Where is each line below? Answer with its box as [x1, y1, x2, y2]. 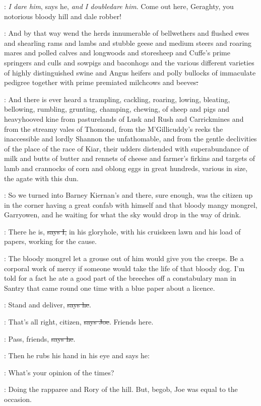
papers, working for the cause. [4, 236, 97, 247]
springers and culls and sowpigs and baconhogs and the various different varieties [4, 57, 254, 67]
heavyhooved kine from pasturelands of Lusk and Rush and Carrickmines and [4, 113, 244, 124]
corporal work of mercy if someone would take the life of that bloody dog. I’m [4, 263, 245, 273]
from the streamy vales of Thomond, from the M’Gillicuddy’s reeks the [4, 123, 223, 134]
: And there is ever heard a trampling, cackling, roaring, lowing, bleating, [4, 94, 230, 104]
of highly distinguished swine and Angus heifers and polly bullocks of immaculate [4, 67, 256, 77]
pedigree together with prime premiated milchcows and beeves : [4, 77, 199, 88]
